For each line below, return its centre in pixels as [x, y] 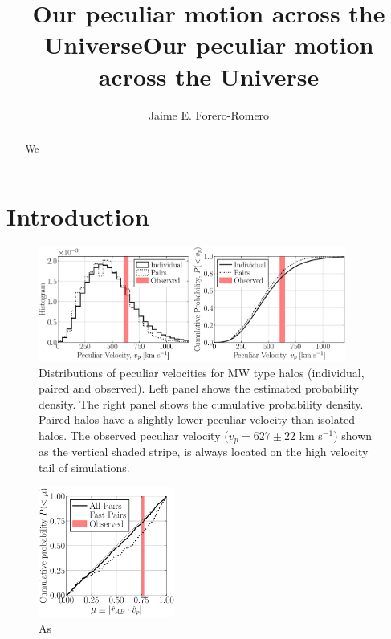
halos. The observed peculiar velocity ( [134, 435]
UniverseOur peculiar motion [209, 45]
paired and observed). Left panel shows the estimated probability [199, 388]
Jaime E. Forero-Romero [209, 114]
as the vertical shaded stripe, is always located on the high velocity [204, 452]
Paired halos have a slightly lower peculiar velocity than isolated [197, 419]
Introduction [78, 216]
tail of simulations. [84, 467]
